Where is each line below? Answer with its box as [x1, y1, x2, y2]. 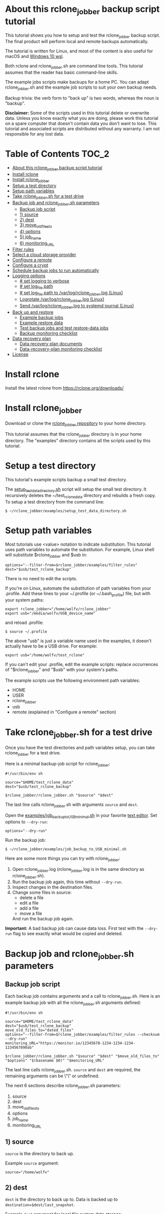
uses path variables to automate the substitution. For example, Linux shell [5, 547, 154, 553]
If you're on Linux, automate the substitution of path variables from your [5, 585, 151, 591]
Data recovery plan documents [19, 341, 83, 347]
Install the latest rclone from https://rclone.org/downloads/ [5, 385, 124, 391]
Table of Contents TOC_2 [5, 149, 110, 159]
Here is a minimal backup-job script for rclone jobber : [5, 760, 111, 768]
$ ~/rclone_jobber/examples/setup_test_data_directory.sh [5, 508, 127, 513]
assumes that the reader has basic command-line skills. [5, 69, 118, 75]
